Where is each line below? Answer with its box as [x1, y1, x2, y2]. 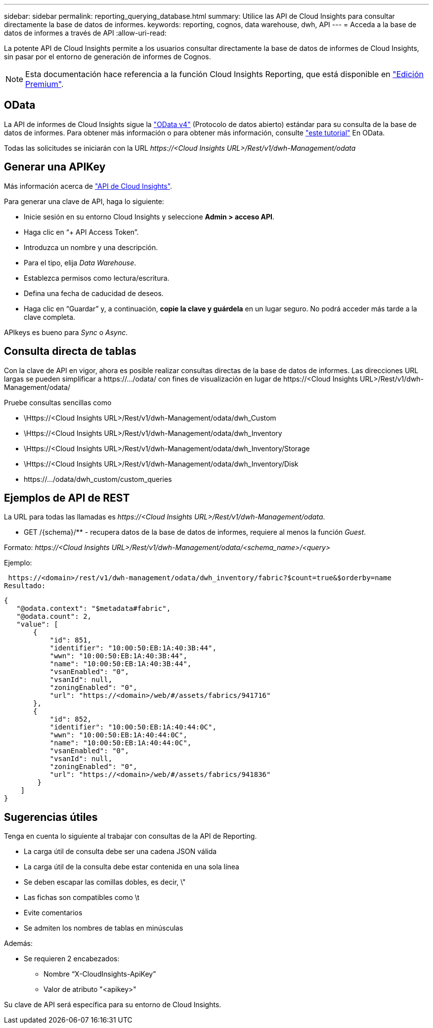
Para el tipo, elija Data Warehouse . [24, 258, 136, 267]
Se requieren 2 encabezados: [24, 954, 120, 963]
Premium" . [25, 79, 64, 89]
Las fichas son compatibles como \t [24, 893, 140, 902]
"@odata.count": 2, [16, 612, 92, 621]
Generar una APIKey [4, 161, 106, 173]
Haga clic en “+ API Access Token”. [24, 227, 139, 236]
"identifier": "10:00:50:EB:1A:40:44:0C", [49, 723, 216, 731]
